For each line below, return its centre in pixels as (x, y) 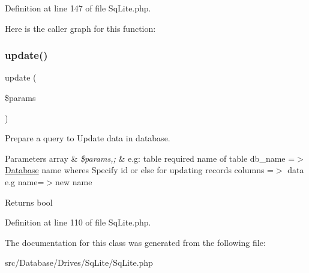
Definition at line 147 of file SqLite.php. (78, 8)
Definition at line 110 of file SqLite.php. (78, 222)
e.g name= (25, 181)
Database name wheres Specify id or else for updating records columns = (139, 170)
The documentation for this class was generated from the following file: (135, 242)
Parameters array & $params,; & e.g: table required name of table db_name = (150, 158)
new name (73, 181)
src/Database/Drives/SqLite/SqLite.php (79, 262)
